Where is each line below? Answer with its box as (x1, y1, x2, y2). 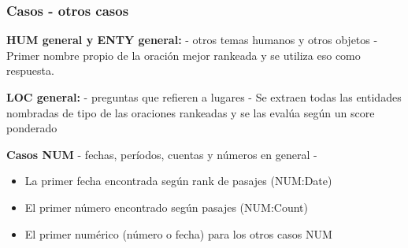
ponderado (6, 120, 57, 136)
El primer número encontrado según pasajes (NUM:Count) (24, 198, 308, 215)
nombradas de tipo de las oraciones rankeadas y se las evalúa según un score (6, 104, 375, 120)
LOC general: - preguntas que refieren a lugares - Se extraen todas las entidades (6, 89, 402, 105)
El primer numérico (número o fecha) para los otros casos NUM (24, 225, 332, 242)
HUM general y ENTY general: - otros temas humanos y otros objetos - (6, 31, 378, 48)
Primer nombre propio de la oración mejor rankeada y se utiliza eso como (6, 46, 361, 63)
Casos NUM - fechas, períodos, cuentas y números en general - (6, 146, 317, 162)
